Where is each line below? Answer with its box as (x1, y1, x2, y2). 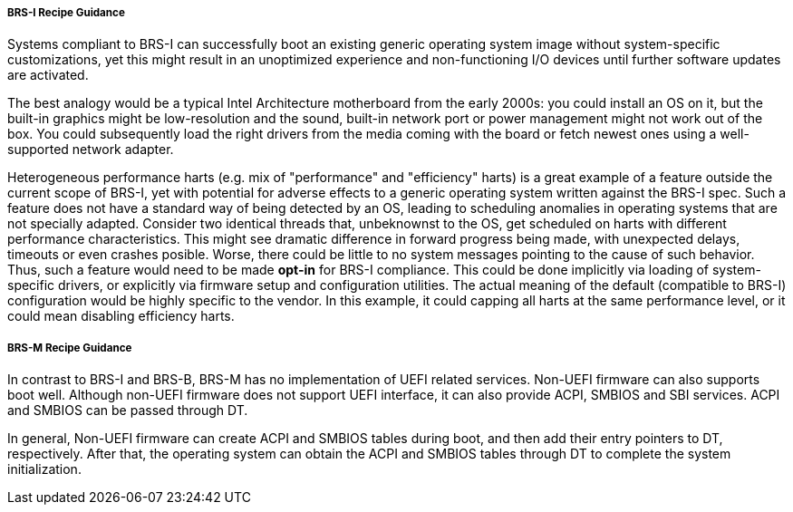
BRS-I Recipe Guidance (7, 6, 125, 19)
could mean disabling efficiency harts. (7, 308, 235, 324)
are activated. (7, 67, 89, 83)
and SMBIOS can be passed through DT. (7, 402, 248, 419)
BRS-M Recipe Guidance (7, 341, 132, 354)
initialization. (7, 461, 82, 478)
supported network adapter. (7, 141, 174, 158)
